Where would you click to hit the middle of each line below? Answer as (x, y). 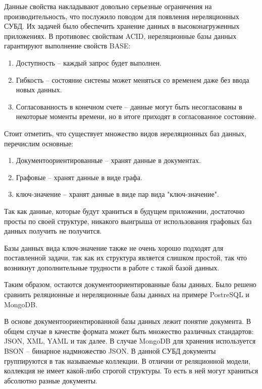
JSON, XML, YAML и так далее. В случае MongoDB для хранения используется (130, 341)
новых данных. (39, 90)
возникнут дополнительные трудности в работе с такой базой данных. (112, 267)
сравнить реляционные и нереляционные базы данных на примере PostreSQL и (127, 294)
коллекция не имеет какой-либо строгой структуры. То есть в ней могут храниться (131, 371)
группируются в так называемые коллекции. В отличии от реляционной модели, (127, 360)
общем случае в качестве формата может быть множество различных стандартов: (129, 331)
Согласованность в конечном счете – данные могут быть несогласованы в (129, 106)
